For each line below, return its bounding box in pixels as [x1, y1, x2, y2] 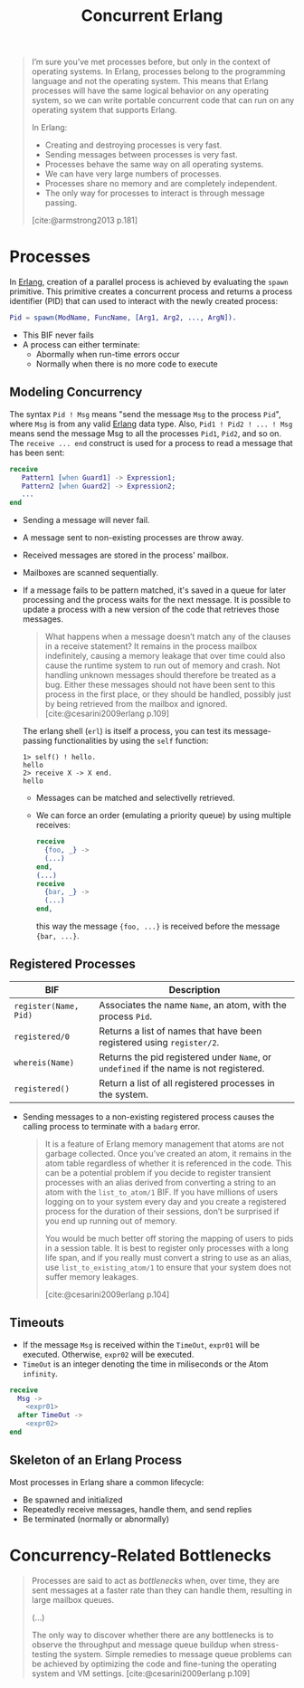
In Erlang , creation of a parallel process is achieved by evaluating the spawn [9, 277, 289, 288]
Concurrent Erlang [81, 5, 223, 26]
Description [168, 983, 221, 996]
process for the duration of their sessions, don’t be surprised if [44, 1206, 280, 1216]
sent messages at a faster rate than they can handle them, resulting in [31, 1585, 292, 1596]
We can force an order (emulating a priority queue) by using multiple [35, 810, 291, 821]
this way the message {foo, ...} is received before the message [35, 920, 280, 932]
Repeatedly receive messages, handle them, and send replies [22, 1503, 252, 1514]
